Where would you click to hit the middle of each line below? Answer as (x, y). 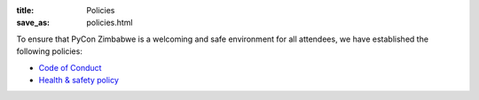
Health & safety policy (79, 80)
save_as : (33, 23)
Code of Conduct (70, 67)
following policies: (50, 51)
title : (25, 10)
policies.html (110, 23)
